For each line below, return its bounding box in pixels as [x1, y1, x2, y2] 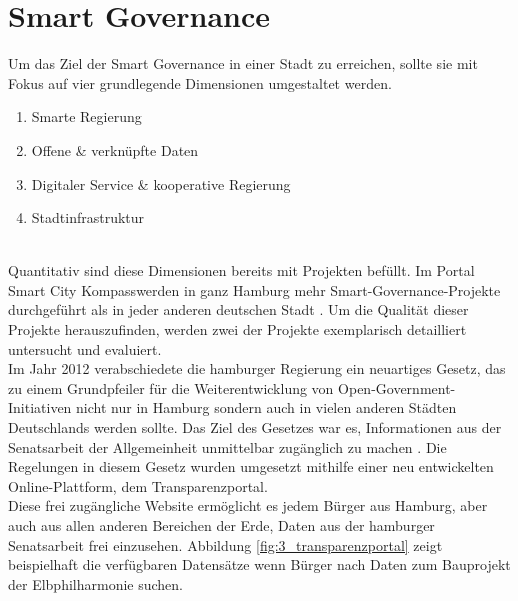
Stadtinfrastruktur [31, 207, 145, 228]
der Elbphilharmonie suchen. [8, 573, 183, 594]
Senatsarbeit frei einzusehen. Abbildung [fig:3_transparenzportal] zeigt [8, 534, 443, 555]
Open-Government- [338, 377, 456, 398]
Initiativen [8, 397, 72, 418]
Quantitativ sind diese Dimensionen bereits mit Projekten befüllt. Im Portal [8, 260, 475, 281]
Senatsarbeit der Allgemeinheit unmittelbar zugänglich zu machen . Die [8, 436, 447, 457]
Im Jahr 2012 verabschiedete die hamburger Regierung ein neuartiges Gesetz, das [8, 358, 506, 379]
